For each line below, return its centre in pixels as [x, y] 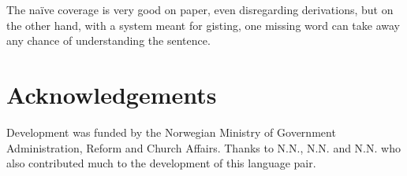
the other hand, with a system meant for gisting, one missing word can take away [203, 25]
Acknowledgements [112, 94]
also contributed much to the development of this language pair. [161, 163]
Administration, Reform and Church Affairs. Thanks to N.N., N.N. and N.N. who [203, 147]
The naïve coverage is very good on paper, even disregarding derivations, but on [200, 9]
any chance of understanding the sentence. [108, 40]
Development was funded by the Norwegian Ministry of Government [171, 132]
